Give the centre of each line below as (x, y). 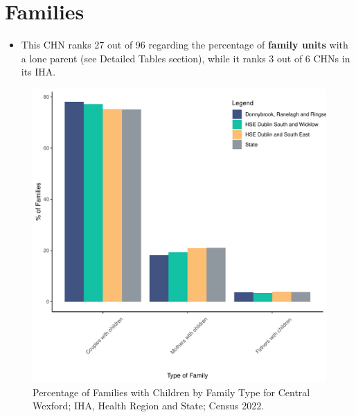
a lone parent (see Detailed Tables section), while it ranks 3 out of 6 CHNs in (186, 58)
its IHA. (38, 72)
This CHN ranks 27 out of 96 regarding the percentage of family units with (185, 45)
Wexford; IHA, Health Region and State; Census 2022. (149, 406)
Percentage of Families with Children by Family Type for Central (171, 392)
